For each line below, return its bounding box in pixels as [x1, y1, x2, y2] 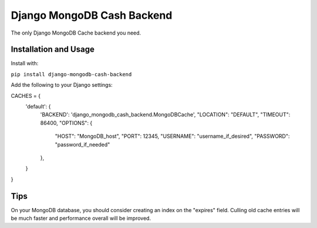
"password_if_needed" [55, 141, 110, 148]
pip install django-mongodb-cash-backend [11, 71, 132, 77]
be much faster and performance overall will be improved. [11, 215, 151, 222]
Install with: [11, 60, 39, 67]
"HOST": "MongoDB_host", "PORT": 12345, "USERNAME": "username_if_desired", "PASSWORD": [55, 132, 290, 140]
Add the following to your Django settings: [11, 81, 113, 89]
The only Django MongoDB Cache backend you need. [11, 29, 141, 36]
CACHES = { [11, 92, 41, 99]
